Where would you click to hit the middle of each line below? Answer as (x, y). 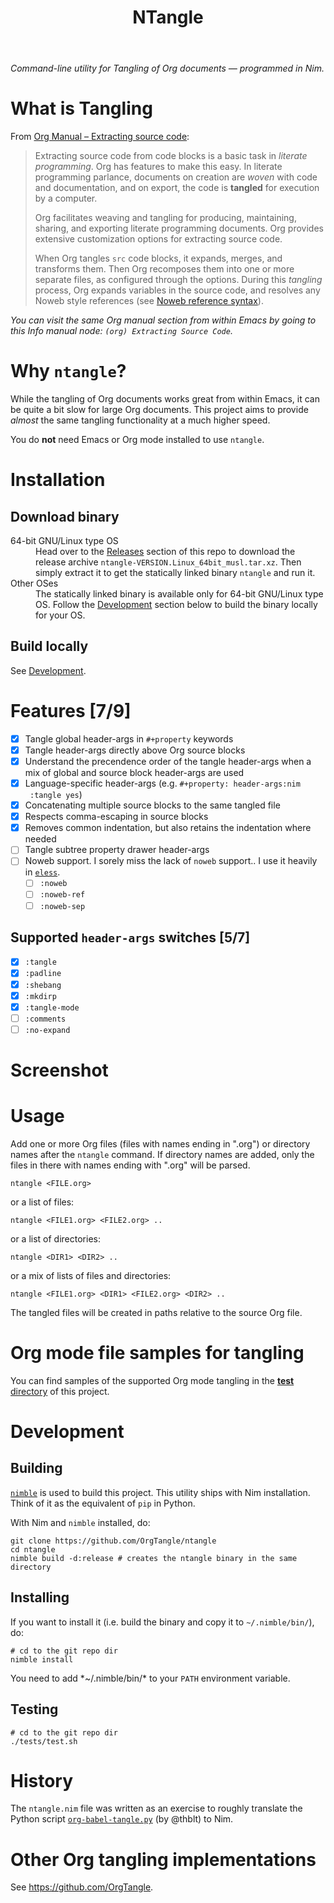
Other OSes (34, 583)
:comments (45, 1019)
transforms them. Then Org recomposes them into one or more (164, 269)
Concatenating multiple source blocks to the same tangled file (152, 805)
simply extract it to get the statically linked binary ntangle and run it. (175, 573)
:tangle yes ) (56, 795)
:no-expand (47, 1030)
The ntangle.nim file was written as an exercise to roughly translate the (156, 1808)
